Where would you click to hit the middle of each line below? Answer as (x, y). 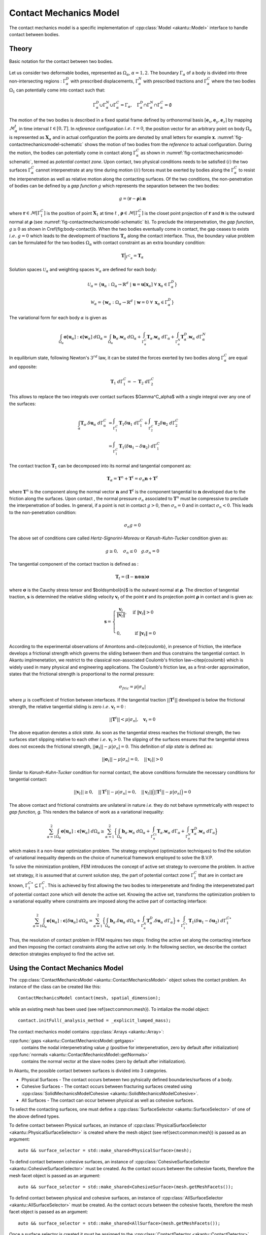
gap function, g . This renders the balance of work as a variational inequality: (87, 812)
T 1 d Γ (117, 382)
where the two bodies (233, 81)
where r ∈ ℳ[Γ (25, 213)
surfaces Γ (20, 170)
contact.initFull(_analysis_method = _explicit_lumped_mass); (95, 1021)
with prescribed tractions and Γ (175, 81)
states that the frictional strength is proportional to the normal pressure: (82, 674)
